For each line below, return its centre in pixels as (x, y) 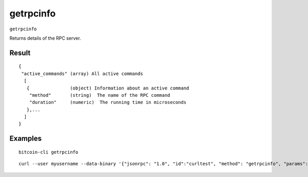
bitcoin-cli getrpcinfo (49, 152)
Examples (26, 139)
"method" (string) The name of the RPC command (100, 95)
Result (20, 53)
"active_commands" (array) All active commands (82, 74)
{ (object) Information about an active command (108, 88)
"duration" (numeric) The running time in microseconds (108, 102)
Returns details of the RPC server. (45, 38)
